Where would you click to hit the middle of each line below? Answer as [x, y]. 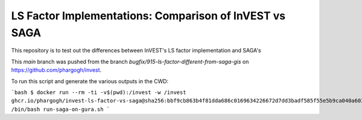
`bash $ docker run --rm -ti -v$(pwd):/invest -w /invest [99, 92]
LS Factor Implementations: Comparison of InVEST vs [148, 16]
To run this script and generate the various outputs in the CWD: [90, 81]
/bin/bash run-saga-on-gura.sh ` [61, 109]
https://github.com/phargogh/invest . [56, 70]
